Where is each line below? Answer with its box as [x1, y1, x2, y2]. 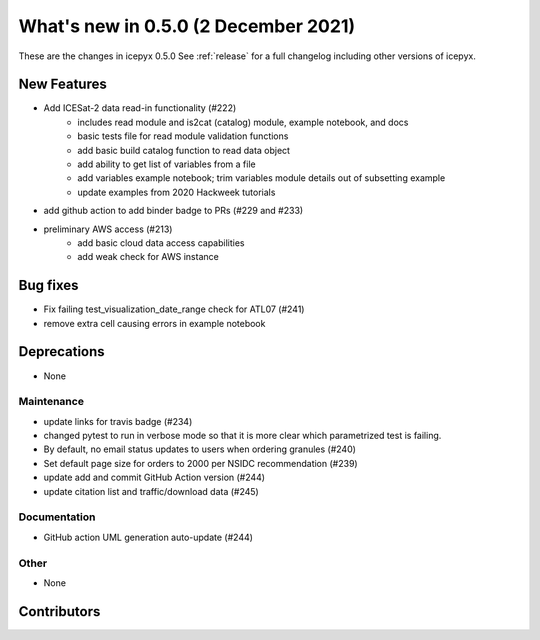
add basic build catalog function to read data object [77, 144, 290, 156]
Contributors [18, 603, 101, 620]
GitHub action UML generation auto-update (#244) [43, 531, 254, 543]
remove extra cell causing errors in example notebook [43, 317, 266, 329]
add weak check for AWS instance [77, 251, 219, 263]
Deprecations [18, 343, 105, 360]
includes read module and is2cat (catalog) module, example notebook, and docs [77, 116, 409, 128]
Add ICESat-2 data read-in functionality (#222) [43, 102, 237, 114]
